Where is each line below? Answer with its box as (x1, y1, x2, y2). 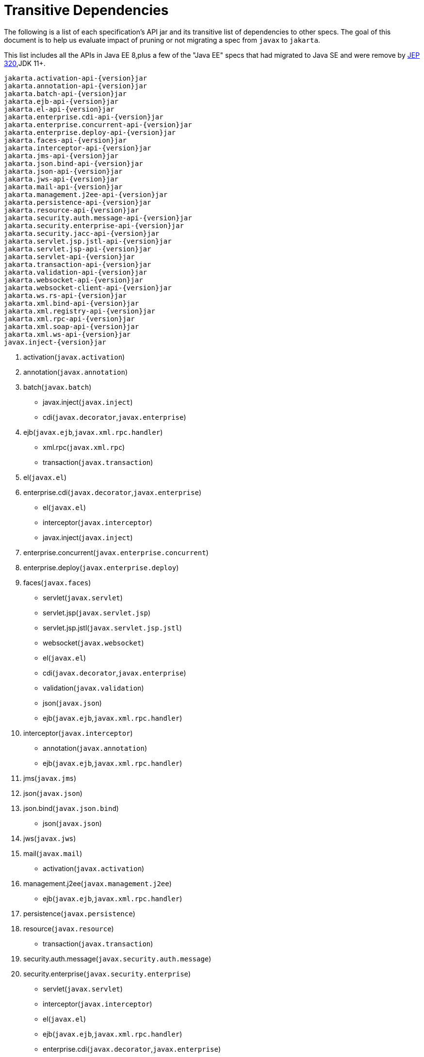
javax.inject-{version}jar (4, 338, 106, 346)
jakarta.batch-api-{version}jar (4, 89, 127, 98)
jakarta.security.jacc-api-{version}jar (4, 229, 160, 237)
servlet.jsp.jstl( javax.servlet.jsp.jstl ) (43, 623, 182, 632)
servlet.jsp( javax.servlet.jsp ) (43, 608, 151, 617)
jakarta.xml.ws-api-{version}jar (4, 330, 131, 338)
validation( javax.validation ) (43, 683, 144, 692)
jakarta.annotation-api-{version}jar (4, 82, 147, 90)
